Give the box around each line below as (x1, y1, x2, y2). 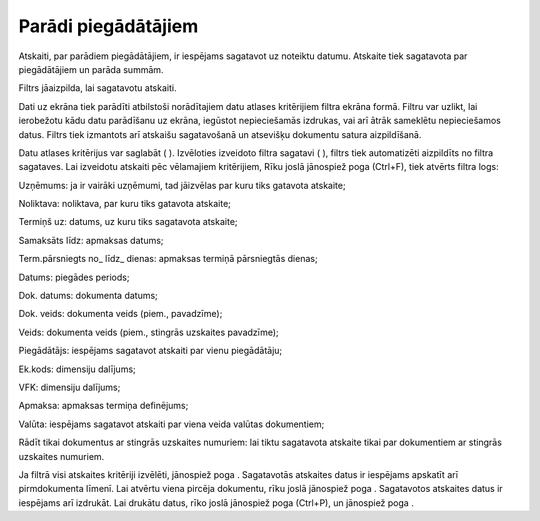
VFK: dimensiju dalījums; (18, 381, 121, 393)
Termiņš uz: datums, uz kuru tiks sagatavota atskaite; (18, 216, 239, 228)
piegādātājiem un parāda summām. (18, 63, 164, 75)
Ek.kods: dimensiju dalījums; (18, 363, 137, 375)
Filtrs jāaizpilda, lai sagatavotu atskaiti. (18, 82, 177, 94)
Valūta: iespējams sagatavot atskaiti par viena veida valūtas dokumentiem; (18, 418, 325, 430)
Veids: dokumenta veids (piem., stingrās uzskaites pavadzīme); (18, 326, 279, 338)
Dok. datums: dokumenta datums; (18, 290, 159, 302)
